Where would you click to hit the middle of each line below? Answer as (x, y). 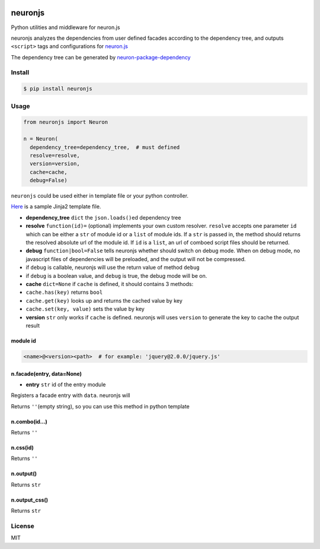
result (33, 325)
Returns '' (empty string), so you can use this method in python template (100, 406)
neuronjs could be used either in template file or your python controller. (100, 196)
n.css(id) (22, 448)
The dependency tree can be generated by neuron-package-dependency (101, 57)
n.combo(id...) (29, 421)
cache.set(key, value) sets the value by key (85, 309)
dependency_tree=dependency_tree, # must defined (105, 147)
